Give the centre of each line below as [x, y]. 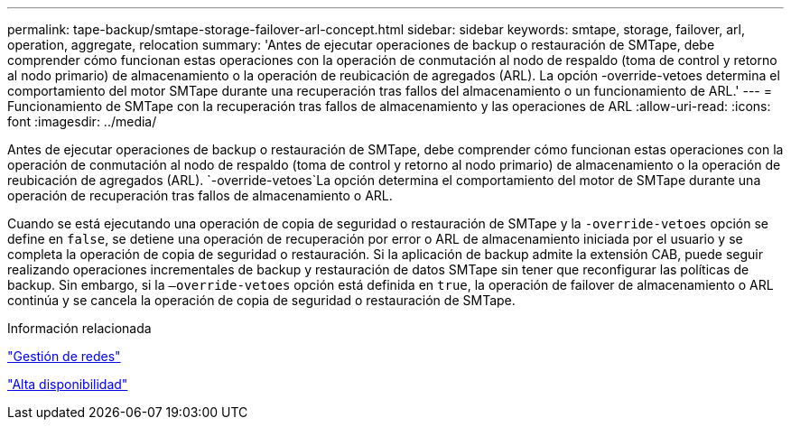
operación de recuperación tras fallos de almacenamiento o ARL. [200, 195]
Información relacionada [79, 328]
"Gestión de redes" [64, 356]
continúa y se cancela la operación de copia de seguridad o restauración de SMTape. [261, 300]
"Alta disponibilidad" [68, 384]
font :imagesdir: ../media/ [82, 121]
